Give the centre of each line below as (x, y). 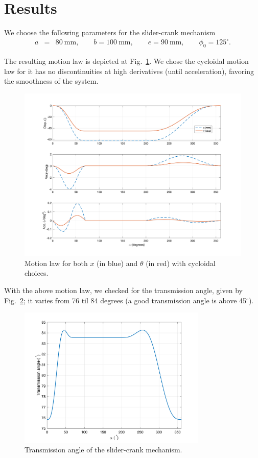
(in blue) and (117, 263)
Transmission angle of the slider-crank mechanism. (103, 450)
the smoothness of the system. (51, 81)
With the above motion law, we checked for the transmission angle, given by (123, 290)
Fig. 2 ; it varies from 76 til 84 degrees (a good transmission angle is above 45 (125, 300)
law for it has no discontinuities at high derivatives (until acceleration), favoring (129, 71)
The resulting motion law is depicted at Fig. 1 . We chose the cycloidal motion (126, 61)
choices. (37, 273)
